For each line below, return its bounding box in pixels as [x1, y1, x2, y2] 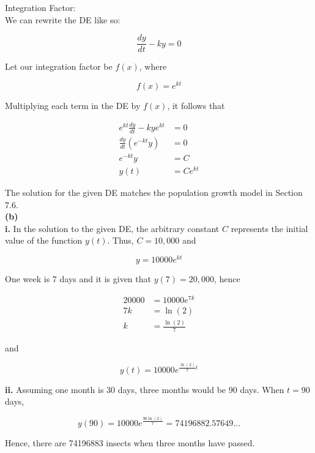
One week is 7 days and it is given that [5, 272, 151, 285]
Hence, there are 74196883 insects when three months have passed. [5, 436, 255, 449]
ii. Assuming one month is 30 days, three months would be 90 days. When [5, 383, 284, 395]
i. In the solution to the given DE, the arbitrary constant [5, 222, 220, 234]
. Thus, [107, 234, 134, 247]
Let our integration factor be [5, 60, 113, 73]
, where [139, 60, 167, 73]
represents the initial [231, 222, 308, 234]
